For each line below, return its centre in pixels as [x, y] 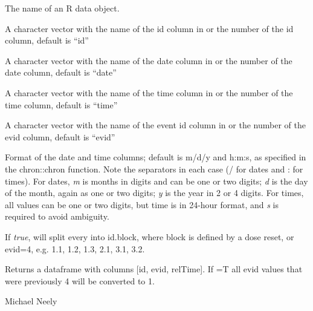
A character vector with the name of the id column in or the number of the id [149, 28]
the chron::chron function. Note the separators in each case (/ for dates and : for [154, 169]
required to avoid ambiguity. [57, 216]
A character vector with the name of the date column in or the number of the [149, 60]
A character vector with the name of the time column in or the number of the [149, 92]
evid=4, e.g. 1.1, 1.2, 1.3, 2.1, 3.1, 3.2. [75, 248]
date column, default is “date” [61, 72]
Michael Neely [31, 301]
